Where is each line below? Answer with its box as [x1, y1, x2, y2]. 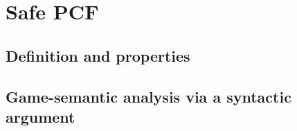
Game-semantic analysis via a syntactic [6, 85, 291, 107]
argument [6, 105, 75, 127]
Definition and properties [6, 44, 190, 66]
